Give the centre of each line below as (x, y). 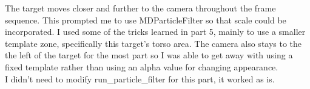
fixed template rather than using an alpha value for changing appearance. (142, 66)
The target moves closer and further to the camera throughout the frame (140, 8)
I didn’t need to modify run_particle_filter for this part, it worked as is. (140, 78)
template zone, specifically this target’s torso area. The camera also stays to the (153, 43)
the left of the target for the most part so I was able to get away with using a (149, 55)
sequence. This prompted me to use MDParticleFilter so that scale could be (146, 20)
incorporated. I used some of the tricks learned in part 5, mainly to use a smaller (155, 32)
